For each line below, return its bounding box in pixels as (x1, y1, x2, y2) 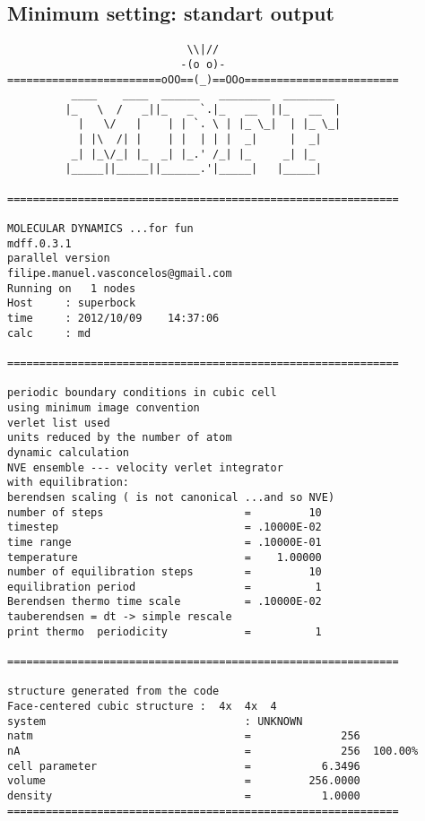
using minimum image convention (7, 401, 200, 414)
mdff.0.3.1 (7, 237, 72, 250)
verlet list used (7, 416, 110, 429)
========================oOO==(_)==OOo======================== (7, 73, 399, 86)
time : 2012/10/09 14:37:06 (7, 312, 220, 325)
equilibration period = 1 (7, 580, 322, 593)
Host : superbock (7, 297, 136, 310)
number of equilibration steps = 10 (7, 566, 322, 579)
